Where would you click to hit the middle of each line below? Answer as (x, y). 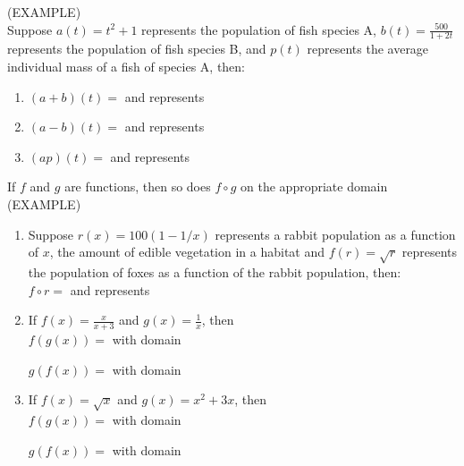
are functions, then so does (138, 186)
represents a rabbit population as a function (335, 234)
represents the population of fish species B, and (137, 49)
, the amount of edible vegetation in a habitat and (187, 252)
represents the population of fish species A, (259, 29)
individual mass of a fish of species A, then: (126, 67)
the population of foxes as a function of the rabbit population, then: (215, 271)
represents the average (368, 49)
